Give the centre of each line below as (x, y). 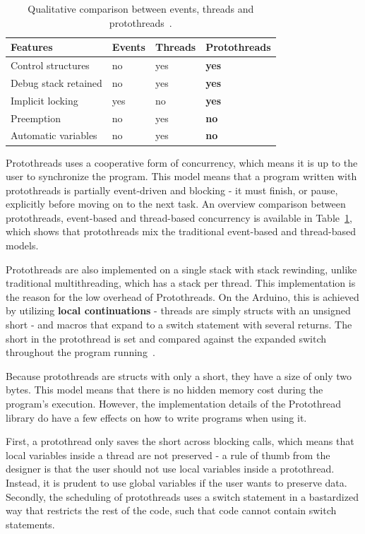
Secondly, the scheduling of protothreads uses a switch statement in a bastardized (182, 496)
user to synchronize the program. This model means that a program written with (181, 176)
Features (32, 47)
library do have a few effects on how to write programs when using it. (156, 417)
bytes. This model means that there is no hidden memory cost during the (164, 390)
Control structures (50, 65)
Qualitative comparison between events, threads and (141, 8)
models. (22, 245)
